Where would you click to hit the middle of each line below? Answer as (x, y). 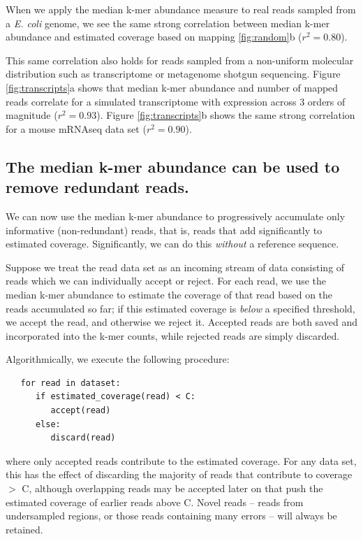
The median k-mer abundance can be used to (173, 166)
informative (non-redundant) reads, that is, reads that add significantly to (164, 230)
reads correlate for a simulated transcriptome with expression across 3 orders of (176, 101)
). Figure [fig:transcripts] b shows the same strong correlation (226, 115)
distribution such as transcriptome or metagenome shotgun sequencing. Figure (173, 74)
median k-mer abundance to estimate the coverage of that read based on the (169, 294)
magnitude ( (32, 115)
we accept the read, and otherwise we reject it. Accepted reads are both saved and (181, 322)
